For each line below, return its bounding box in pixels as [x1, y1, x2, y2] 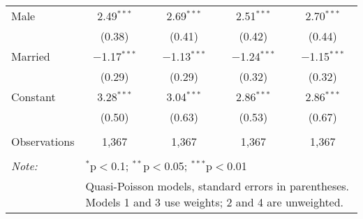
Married [11, 48, 50, 64]
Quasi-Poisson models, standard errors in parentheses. [85, 178, 350, 194]
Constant [11, 89, 56, 105]
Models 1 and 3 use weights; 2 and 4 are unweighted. [85, 194, 344, 210]
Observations [11, 133, 75, 149]
